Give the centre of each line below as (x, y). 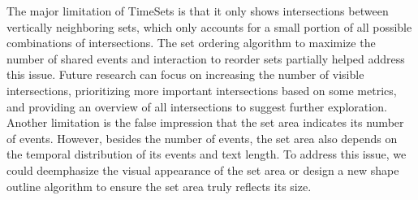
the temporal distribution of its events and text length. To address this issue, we (207, 154)
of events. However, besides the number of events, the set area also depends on (202, 138)
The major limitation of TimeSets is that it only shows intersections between (198, 11)
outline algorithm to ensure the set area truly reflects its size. (159, 186)
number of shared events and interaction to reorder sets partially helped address (206, 58)
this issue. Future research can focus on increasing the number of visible (185, 74)
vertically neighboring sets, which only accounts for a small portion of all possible (209, 26)
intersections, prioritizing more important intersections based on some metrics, (202, 90)
